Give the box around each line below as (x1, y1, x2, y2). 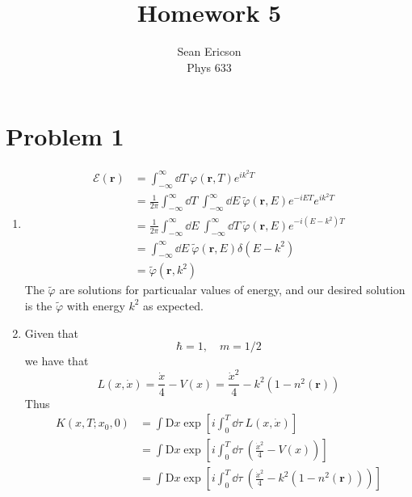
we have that (24, 352, 89, 369)
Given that (24, 324, 79, 341)
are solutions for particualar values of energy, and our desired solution (59, 281, 406, 298)
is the (24, 297, 53, 314)
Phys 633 (187, 58, 232, 75)
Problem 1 (6, 120, 124, 153)
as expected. (143, 297, 204, 314)
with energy (66, 297, 125, 314)
